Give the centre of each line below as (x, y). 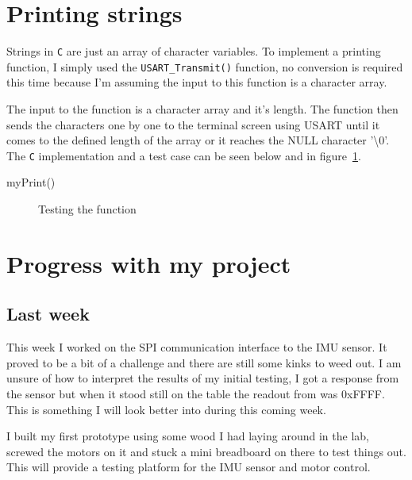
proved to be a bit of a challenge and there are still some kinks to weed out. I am (204, 362)
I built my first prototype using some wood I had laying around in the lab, (188, 436)
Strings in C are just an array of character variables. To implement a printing (194, 51)
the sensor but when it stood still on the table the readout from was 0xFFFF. (196, 394)
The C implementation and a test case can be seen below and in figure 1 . (184, 155)
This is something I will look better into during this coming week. (166, 409)
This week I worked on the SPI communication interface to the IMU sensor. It (197, 347)
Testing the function (87, 209)
